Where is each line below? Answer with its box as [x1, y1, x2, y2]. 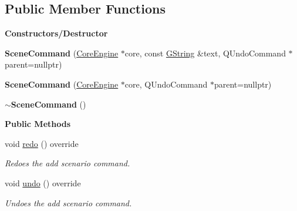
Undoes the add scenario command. [5, 196, 132, 209]
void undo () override [5, 176, 81, 189]
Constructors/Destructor [5, 27, 108, 39]
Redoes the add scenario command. [5, 157, 130, 169]
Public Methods [5, 118, 71, 130]
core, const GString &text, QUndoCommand [124, 46, 286, 59]
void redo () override [5, 137, 79, 149]
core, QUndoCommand [124, 78, 208, 90]
